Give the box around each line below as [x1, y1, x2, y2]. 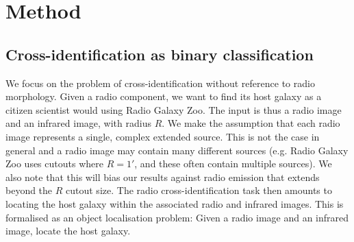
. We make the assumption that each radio [162, 116, 340, 130]
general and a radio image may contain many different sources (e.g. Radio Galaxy [5, 143, 349, 157]
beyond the [5, 183, 53, 197]
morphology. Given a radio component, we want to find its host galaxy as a [5, 89, 322, 104]
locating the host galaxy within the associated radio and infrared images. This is [5, 196, 344, 210]
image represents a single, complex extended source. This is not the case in [5, 129, 320, 143]
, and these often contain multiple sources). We [134, 156, 332, 171]
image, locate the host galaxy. [5, 223, 131, 238]
